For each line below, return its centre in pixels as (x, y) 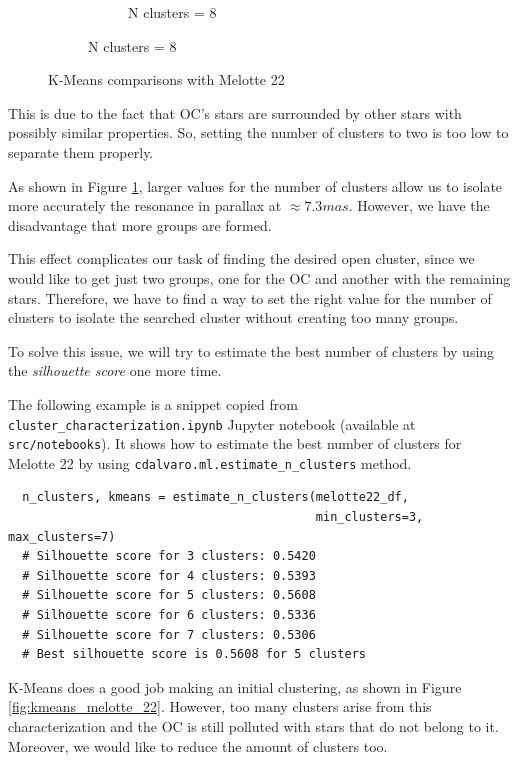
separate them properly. (81, 151)
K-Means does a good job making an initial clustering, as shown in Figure (235, 686)
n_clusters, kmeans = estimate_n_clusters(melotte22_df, (215, 497)
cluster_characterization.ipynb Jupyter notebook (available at (212, 423)
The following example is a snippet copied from (153, 403)
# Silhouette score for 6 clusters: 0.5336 (169, 615)
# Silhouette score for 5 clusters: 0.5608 (169, 595)
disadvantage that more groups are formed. (140, 224)
